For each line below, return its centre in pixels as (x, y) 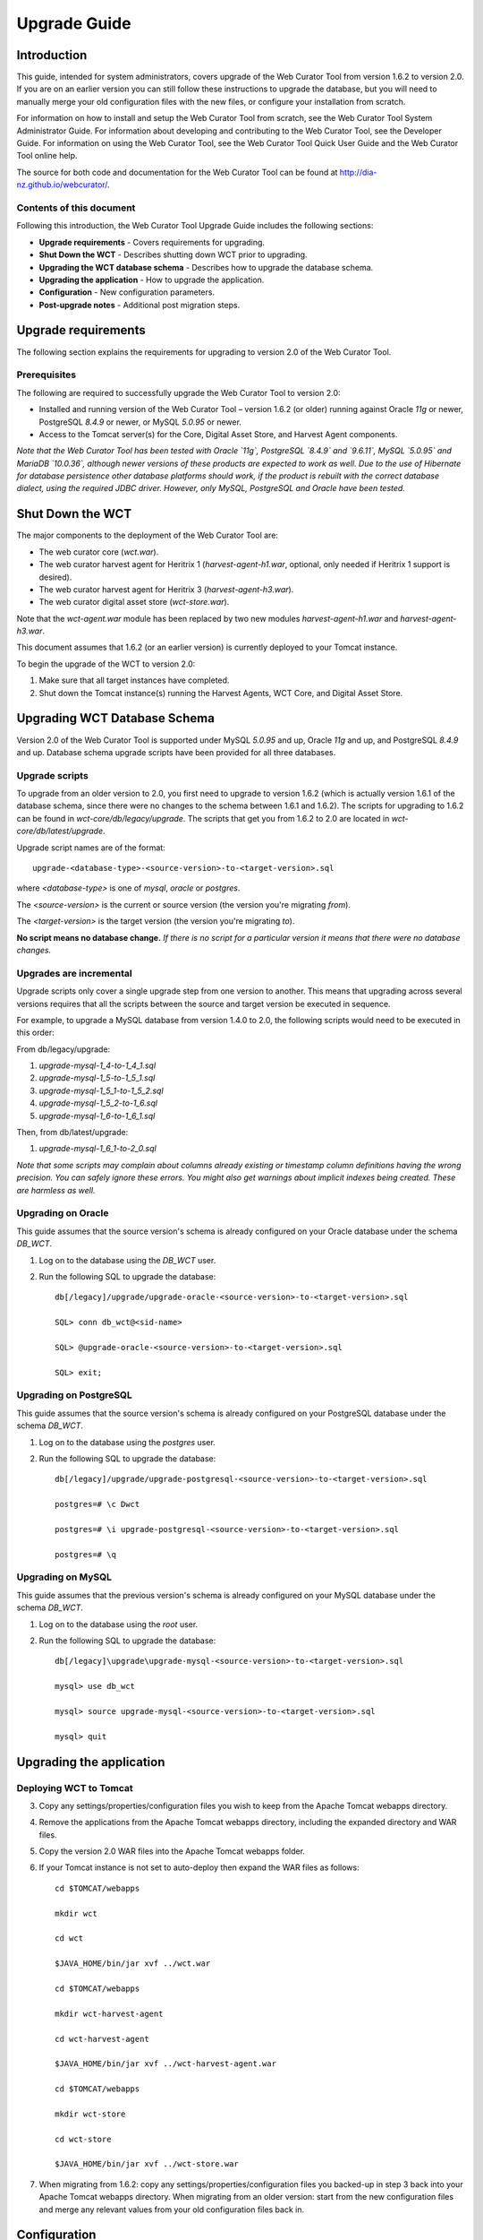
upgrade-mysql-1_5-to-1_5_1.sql (97, 1078)
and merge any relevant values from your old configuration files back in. (172, 2210)
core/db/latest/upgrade (60, 831)
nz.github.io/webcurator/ (62, 185)
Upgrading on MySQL (64, 1577)
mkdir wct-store (90, 2114)
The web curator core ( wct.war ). (99, 552)
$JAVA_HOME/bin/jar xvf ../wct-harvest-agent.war (166, 2064)
